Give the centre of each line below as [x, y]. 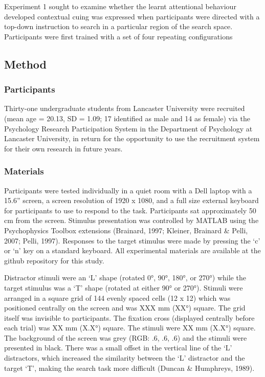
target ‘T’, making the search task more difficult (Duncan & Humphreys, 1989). [129, 368]
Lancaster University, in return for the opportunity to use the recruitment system [132, 138]
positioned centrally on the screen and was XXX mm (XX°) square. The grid [125, 308]
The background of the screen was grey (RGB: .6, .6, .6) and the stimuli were [126, 337]
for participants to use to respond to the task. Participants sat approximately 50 [130, 210]
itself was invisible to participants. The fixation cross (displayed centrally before [129, 317]
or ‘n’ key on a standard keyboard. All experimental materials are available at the [132, 250]
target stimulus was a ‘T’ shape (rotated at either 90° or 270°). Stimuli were [124, 287]
